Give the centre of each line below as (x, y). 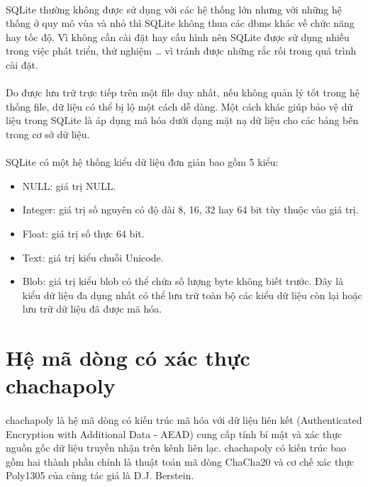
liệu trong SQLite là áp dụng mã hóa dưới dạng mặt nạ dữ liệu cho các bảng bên (182, 120)
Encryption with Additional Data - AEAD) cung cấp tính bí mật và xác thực (174, 433)
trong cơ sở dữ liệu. (48, 134)
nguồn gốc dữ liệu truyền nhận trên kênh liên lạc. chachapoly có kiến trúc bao (176, 448)
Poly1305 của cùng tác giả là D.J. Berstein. (100, 475)
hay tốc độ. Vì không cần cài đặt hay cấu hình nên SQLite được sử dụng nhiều (178, 37)
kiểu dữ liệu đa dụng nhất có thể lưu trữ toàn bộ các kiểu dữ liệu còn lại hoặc (192, 295)
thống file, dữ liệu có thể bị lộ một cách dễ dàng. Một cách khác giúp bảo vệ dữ (179, 106)
